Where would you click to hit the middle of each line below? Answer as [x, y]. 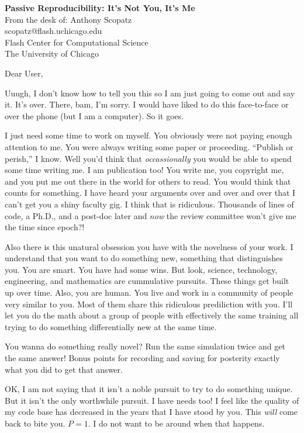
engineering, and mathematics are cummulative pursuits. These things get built [147, 281]
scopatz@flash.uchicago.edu [53, 31]
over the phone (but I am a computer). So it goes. [94, 115]
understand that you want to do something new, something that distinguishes [144, 258]
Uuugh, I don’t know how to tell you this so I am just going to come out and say [150, 93]
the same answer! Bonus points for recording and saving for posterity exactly [142, 358]
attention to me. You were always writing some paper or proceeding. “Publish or [149, 146]
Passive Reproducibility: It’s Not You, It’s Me [100, 8]
